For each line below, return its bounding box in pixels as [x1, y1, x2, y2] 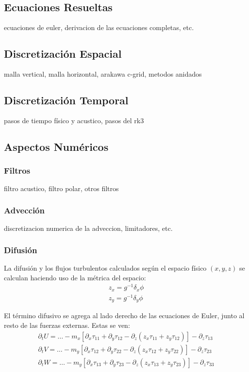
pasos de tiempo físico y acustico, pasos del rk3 [4, 115, 144, 125]
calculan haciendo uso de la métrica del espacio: [4, 272, 146, 282]
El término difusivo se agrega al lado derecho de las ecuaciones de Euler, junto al [4, 310, 245, 321]
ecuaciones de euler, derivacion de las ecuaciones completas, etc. [4, 22, 194, 32]
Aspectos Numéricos [4, 139, 109, 154]
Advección [4, 204, 45, 216]
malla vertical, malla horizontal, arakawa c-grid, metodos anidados [4, 69, 202, 79]
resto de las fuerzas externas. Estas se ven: [4, 320, 130, 330]
